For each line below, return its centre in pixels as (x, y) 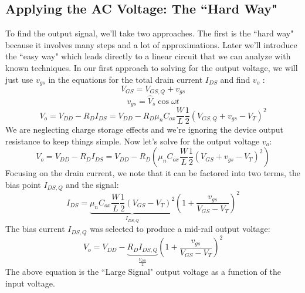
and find (235, 79)
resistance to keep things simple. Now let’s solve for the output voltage (133, 141)
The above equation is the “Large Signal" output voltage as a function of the (143, 272)
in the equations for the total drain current (126, 79)
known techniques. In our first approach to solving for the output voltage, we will (152, 67)
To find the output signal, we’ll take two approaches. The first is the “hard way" (150, 33)
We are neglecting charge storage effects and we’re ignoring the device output (144, 129)
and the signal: (92, 184)
